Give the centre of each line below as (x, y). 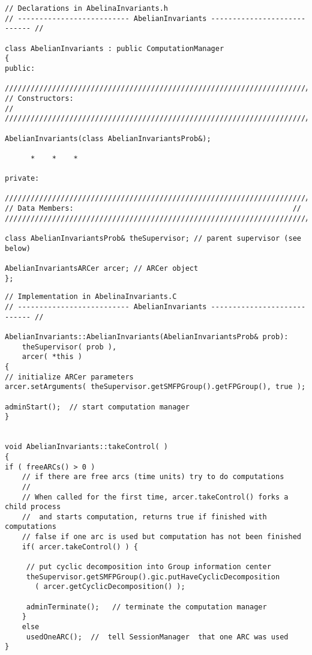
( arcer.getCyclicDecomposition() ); (110, 587)
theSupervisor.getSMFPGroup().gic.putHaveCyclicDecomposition (153, 577)
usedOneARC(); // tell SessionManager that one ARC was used (157, 637)
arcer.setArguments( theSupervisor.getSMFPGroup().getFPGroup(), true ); (155, 387)
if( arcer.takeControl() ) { (80, 547)
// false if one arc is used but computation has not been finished (161, 537)
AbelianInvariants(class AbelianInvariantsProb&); (108, 138)
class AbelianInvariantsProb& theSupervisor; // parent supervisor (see (153, 239)
